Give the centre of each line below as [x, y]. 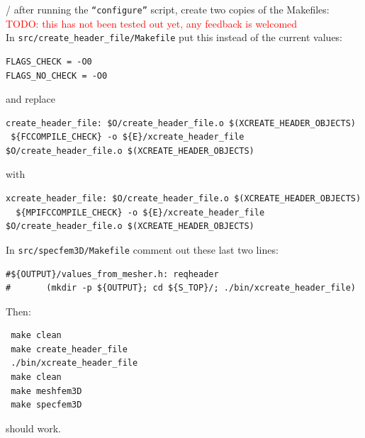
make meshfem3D [46, 391]
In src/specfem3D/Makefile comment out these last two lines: [142, 249]
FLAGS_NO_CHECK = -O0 [57, 75]
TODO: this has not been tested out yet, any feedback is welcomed [152, 23]
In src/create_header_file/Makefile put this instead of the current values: [174, 37]
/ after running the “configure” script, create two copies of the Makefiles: [168, 9]
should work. [33, 428]
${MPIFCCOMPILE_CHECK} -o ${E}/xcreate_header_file [140, 212]
